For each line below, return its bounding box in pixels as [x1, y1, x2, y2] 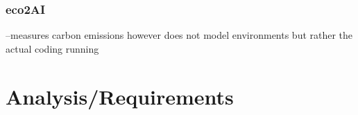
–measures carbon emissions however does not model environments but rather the [6, 28, 353, 42]
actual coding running [6, 41, 99, 55]
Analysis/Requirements [6, 82, 234, 110]
